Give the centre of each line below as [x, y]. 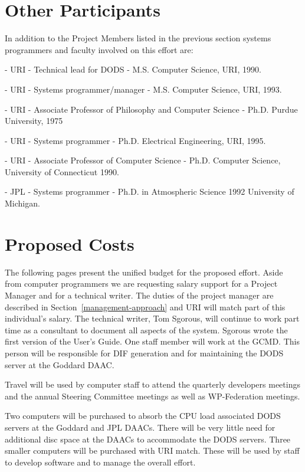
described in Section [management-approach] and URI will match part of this [145, 307]
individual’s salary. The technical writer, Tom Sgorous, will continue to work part [152, 318]
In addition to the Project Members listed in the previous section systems [138, 38]
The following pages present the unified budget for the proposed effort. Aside [144, 272]
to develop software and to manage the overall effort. [100, 462]
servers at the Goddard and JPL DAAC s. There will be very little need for [140, 427]
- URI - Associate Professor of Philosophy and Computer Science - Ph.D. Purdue [151, 109]
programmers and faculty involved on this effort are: [99, 49]
